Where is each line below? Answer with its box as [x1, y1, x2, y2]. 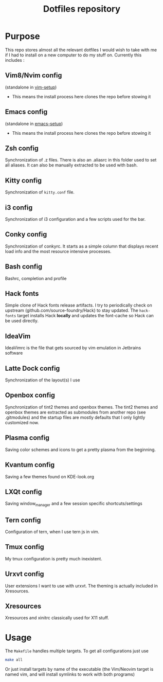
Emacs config [5, 108, 48, 116]
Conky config [5, 230, 47, 239]
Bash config [5, 263, 42, 271]
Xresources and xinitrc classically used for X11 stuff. [5, 615, 109, 621]
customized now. [5, 419, 39, 425]
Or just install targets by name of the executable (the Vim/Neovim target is [5, 666, 154, 672]
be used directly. [5, 318, 39, 324]
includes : [5, 57, 25, 63]
